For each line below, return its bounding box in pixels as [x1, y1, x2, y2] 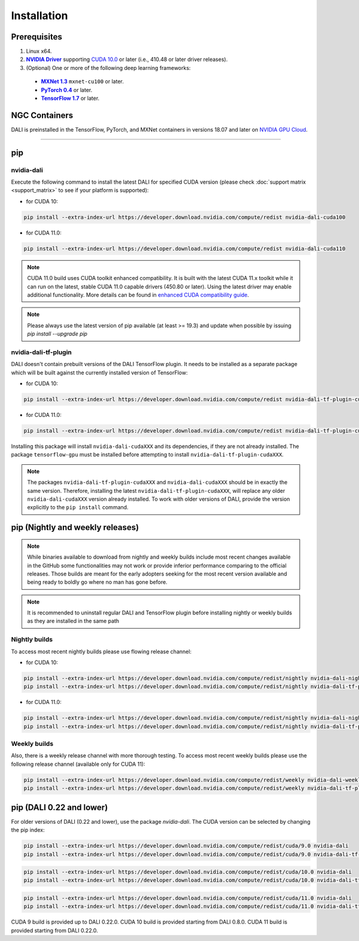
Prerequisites [11, 32, 62, 42]
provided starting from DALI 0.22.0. [11, 927, 98, 934]
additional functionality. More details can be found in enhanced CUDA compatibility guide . [27, 291, 250, 299]
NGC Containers [11, 110, 74, 120]
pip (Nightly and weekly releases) [11, 522, 139, 532]
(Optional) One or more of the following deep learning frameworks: [26, 64, 191, 71]
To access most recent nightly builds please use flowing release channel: [11, 648, 191, 655]
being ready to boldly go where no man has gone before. [27, 578, 168, 586]
